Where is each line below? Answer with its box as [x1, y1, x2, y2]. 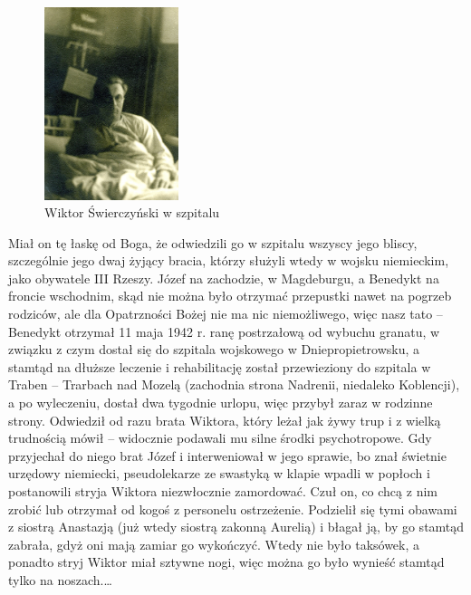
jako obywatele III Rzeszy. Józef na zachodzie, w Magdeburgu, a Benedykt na [8, 268, 439, 287]
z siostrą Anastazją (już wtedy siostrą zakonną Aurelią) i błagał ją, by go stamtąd [8, 517, 465, 536]
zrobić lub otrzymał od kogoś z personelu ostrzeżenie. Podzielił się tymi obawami [8, 499, 457, 518]
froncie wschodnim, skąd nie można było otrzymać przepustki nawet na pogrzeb [8, 286, 452, 305]
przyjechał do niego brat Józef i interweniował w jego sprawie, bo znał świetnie [8, 446, 447, 465]
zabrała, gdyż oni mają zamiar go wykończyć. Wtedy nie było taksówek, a [8, 534, 420, 553]
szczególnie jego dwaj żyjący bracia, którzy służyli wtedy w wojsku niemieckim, [8, 251, 449, 270]
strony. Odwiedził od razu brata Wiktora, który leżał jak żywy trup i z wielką [8, 410, 441, 429]
